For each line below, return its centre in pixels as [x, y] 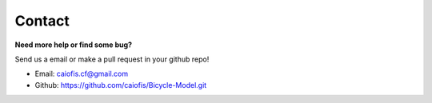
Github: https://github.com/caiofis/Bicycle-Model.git [121, 85]
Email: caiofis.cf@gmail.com [81, 74]
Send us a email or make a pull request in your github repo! [112, 59]
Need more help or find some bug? [73, 45]
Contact [42, 21]
